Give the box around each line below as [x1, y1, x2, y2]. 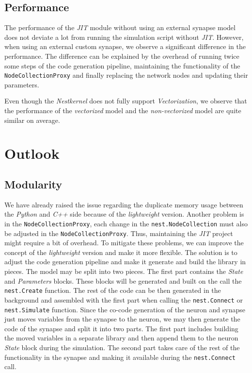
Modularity [4, 176, 63, 191]
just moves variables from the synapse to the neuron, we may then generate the [4, 314, 240, 324]
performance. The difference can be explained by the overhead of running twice [4, 51, 239, 61]
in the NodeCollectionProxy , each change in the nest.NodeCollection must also [4, 218, 248, 228]
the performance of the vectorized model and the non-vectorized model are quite [4, 105, 241, 116]
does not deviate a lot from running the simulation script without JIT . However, [4, 32, 244, 42]
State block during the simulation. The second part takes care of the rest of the [4, 342, 240, 352]
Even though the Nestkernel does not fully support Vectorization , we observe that [4, 96, 247, 106]
